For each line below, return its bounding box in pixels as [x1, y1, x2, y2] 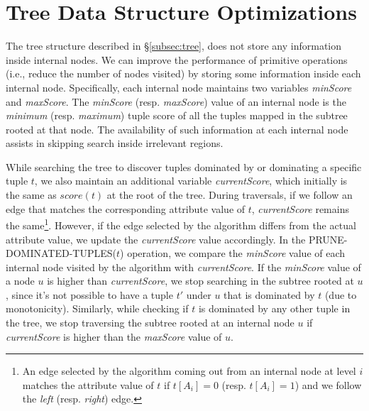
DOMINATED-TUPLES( [6, 246, 116, 261]
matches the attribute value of [22, 377, 154, 392]
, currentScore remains [251, 201, 349, 216]
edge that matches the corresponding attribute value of [6, 201, 246, 216]
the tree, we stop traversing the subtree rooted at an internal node [6, 315, 294, 330]
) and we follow [294, 377, 362, 392]
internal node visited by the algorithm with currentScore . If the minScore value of [6, 259, 361, 274]
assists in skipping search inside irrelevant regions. [6, 136, 224, 150]
